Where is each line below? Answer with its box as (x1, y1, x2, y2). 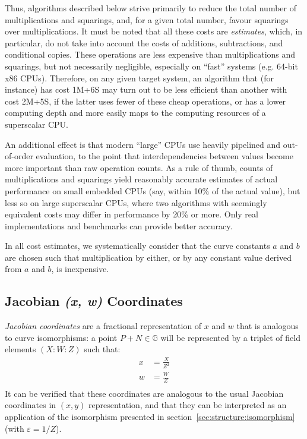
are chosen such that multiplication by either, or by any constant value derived (5, 251, 292, 263)
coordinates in (5, 399, 56, 411)
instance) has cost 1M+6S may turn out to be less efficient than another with (5, 83, 287, 96)
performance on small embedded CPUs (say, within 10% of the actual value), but (5, 184, 300, 197)
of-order (5, 150, 33, 162)
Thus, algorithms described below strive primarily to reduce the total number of (5, 2, 296, 14)
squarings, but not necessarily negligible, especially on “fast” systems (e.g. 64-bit (5, 59, 298, 72)
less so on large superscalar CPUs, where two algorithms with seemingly (5, 196, 267, 209)
